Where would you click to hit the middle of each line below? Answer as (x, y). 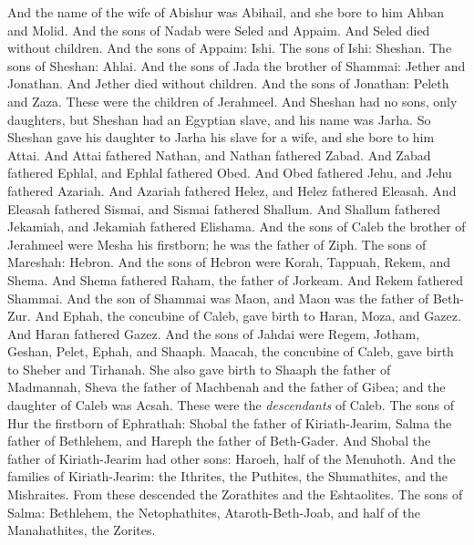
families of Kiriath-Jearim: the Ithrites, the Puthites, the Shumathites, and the (228, 476)
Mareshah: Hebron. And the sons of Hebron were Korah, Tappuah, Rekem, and (229, 262)
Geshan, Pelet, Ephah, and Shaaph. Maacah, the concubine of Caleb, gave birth (231, 351)
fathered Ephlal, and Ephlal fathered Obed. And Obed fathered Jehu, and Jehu (230, 173)
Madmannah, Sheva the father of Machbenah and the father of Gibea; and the (227, 387)
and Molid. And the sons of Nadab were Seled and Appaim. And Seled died (219, 30)
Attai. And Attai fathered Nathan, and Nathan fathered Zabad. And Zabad (219, 154)
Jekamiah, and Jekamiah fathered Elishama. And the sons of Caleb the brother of (237, 226)
